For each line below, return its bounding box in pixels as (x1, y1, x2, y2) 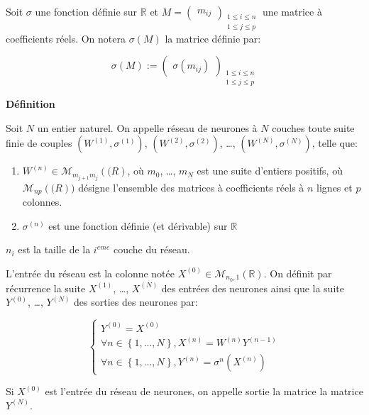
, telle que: (312, 135, 358, 150)
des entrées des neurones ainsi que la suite (161, 280, 344, 295)
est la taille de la (18, 242, 91, 257)
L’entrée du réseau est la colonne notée (6, 265, 175, 280)
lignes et (316, 179, 353, 194)
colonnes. (22, 194, 62, 209)
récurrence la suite (6, 280, 86, 295)
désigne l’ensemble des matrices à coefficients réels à (78, 179, 304, 194)
